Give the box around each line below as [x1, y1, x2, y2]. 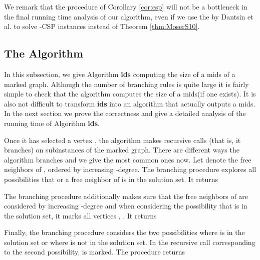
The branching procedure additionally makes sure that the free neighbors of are [4, 190, 248, 201]
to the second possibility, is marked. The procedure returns [4, 246, 185, 257]
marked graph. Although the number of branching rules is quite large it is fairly [4, 78, 249, 89]
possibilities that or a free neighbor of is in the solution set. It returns [4, 173, 218, 184]
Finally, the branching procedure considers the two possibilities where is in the [4, 227, 245, 237]
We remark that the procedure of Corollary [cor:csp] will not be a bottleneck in [4, 1, 247, 11]
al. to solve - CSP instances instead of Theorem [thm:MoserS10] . [4, 21, 200, 31]
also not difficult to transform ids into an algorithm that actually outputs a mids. [4, 98, 255, 108]
